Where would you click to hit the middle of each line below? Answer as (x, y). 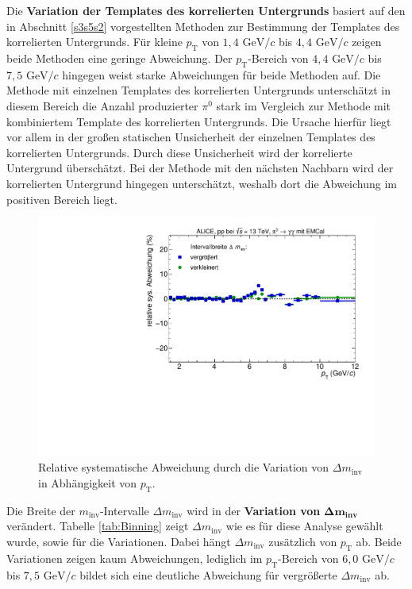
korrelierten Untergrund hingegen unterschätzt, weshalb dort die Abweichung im (202, 183)
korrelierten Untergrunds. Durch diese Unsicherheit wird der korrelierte (179, 152)
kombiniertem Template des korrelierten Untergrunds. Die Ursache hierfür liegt (199, 121)
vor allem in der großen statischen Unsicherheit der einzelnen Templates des (191, 137)
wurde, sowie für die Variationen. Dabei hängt (119, 541)
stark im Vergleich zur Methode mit (304, 105)
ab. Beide (379, 541)
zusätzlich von (303, 541)
